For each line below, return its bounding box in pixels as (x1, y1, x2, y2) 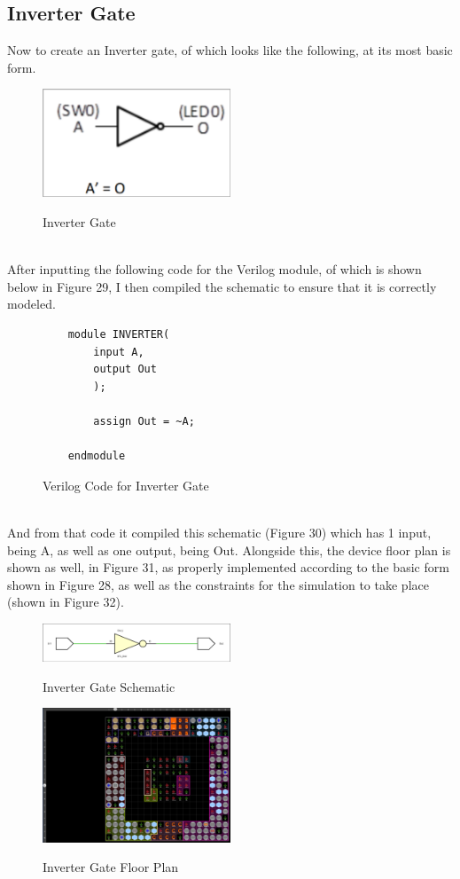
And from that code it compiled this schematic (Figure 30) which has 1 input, (7, 522, 432, 541)
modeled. (7, 294, 56, 313)
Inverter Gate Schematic (43, 677, 175, 695)
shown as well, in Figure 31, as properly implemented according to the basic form (7, 558, 449, 577)
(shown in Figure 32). (7, 593, 124, 611)
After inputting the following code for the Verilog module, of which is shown (7, 260, 422, 279)
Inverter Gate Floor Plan (43, 858, 179, 876)
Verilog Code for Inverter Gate (43, 475, 209, 494)
